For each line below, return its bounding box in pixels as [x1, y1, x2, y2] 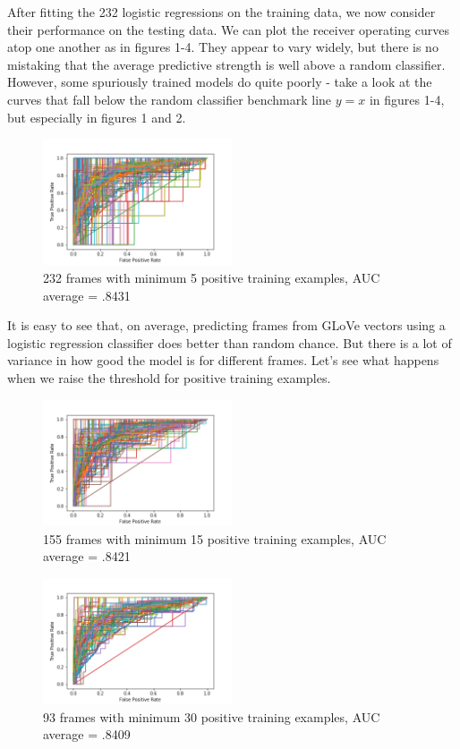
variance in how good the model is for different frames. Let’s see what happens [7, 351, 439, 370]
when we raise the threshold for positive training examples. [7, 369, 331, 387]
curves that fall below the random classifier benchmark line [7, 89, 332, 108]
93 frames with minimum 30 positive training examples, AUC [43, 707, 380, 726]
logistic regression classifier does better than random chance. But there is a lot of [7, 333, 452, 352]
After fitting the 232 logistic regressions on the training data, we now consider [7, 3, 436, 21]
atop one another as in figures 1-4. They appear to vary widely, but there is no [7, 38, 439, 56]
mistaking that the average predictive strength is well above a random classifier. [7, 55, 446, 73]
